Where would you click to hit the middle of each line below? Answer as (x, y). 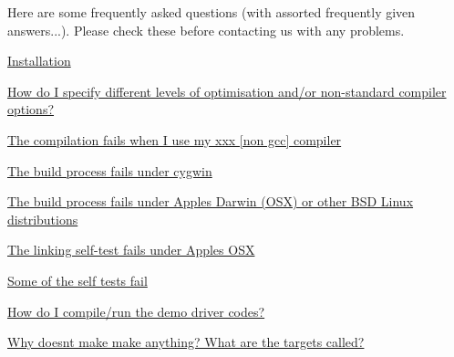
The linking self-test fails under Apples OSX (131, 250)
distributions (43, 219)
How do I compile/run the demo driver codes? (136, 311)
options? (31, 109)
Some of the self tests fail (77, 280)
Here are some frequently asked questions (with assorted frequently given (212, 12)
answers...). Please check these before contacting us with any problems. (206, 30)
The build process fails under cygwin (110, 170)
